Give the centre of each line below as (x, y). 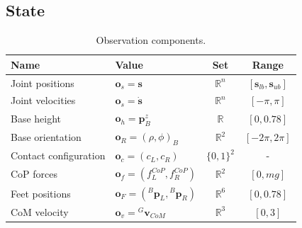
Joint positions (43, 82)
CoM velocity (40, 211)
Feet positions (41, 193)
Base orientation (46, 137)
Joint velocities (43, 100)
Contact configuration (58, 155)
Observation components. (151, 40)
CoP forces (34, 174)
